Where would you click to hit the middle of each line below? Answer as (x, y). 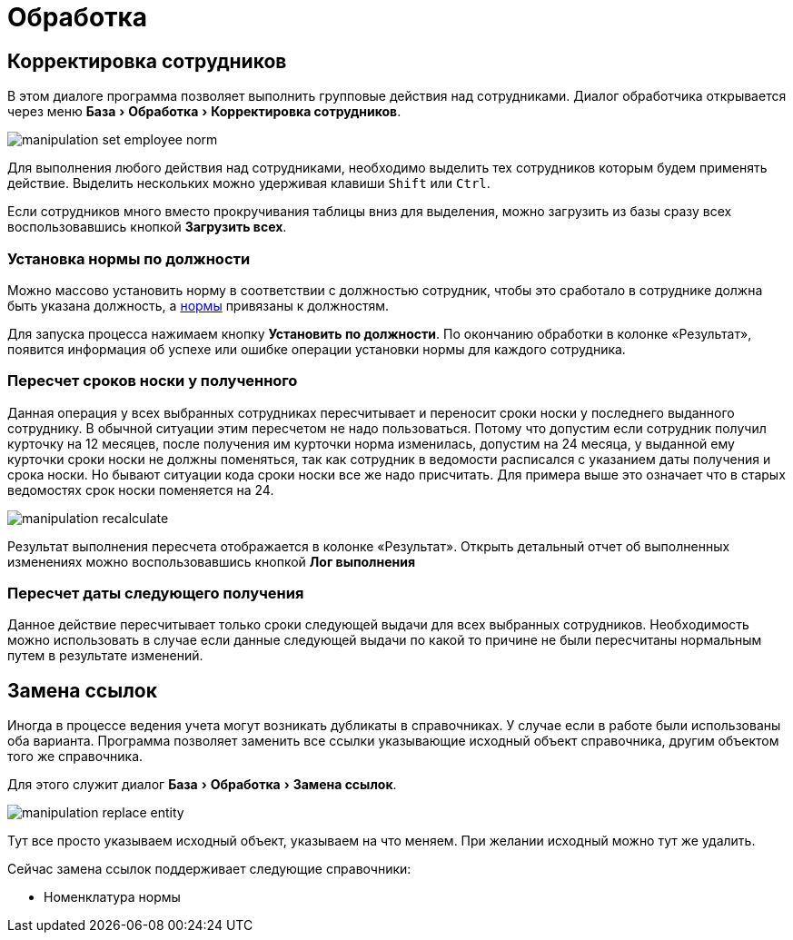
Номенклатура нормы (112, 897)
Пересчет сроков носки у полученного (153, 381)
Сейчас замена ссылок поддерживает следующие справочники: (209, 869)
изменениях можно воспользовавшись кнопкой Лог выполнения (212, 561)
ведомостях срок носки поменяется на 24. (141, 490)
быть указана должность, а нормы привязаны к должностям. (198, 305)
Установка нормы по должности (129, 258)
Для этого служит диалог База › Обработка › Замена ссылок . (202, 785)
